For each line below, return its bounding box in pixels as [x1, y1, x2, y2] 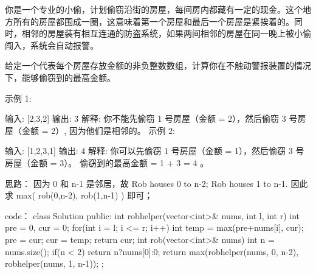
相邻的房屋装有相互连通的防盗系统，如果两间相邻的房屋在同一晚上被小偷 [21, 27, 311, 40]
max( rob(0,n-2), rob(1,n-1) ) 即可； [16, 189, 153, 202]
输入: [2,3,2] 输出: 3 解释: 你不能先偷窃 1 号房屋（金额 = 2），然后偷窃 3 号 [5, 112, 298, 125]
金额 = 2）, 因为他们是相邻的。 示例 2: [21, 124, 175, 136]
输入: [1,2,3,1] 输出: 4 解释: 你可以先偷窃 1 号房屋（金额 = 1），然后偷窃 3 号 [5, 144, 304, 157]
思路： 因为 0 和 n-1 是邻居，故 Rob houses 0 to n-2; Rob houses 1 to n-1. [5, 177, 288, 189]
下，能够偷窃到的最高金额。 [5, 71, 115, 83]
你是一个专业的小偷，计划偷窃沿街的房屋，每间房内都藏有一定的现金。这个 [5, 3, 303, 15]
